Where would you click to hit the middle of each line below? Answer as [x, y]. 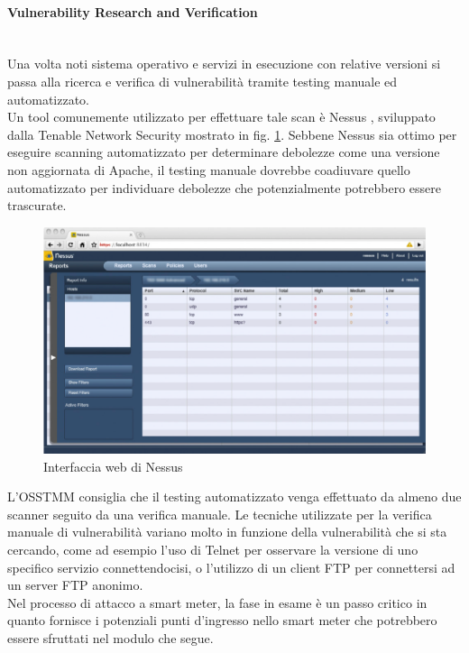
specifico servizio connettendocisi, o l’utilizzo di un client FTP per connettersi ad [231, 567]
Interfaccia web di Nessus [113, 466]
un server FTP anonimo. [75, 585]
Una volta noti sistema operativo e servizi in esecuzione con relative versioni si [224, 64]
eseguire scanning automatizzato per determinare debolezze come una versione [224, 152]
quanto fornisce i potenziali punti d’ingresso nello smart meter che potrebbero [222, 620]
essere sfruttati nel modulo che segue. [110, 638]
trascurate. [37, 205]
